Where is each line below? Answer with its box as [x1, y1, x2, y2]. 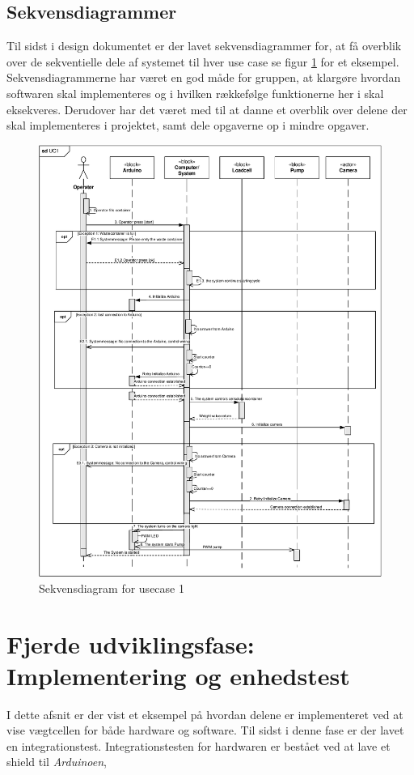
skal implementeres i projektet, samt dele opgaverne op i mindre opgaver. [6, 117, 370, 134]
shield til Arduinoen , [6, 753, 108, 770]
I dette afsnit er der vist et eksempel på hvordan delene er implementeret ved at [6, 705, 403, 722]
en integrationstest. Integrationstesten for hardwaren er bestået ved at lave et [6, 737, 391, 754]
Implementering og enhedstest [6, 658, 350, 692]
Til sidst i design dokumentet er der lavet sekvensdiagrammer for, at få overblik [6, 37, 402, 54]
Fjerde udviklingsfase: [6, 627, 255, 660]
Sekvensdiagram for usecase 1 [39, 579, 184, 596]
